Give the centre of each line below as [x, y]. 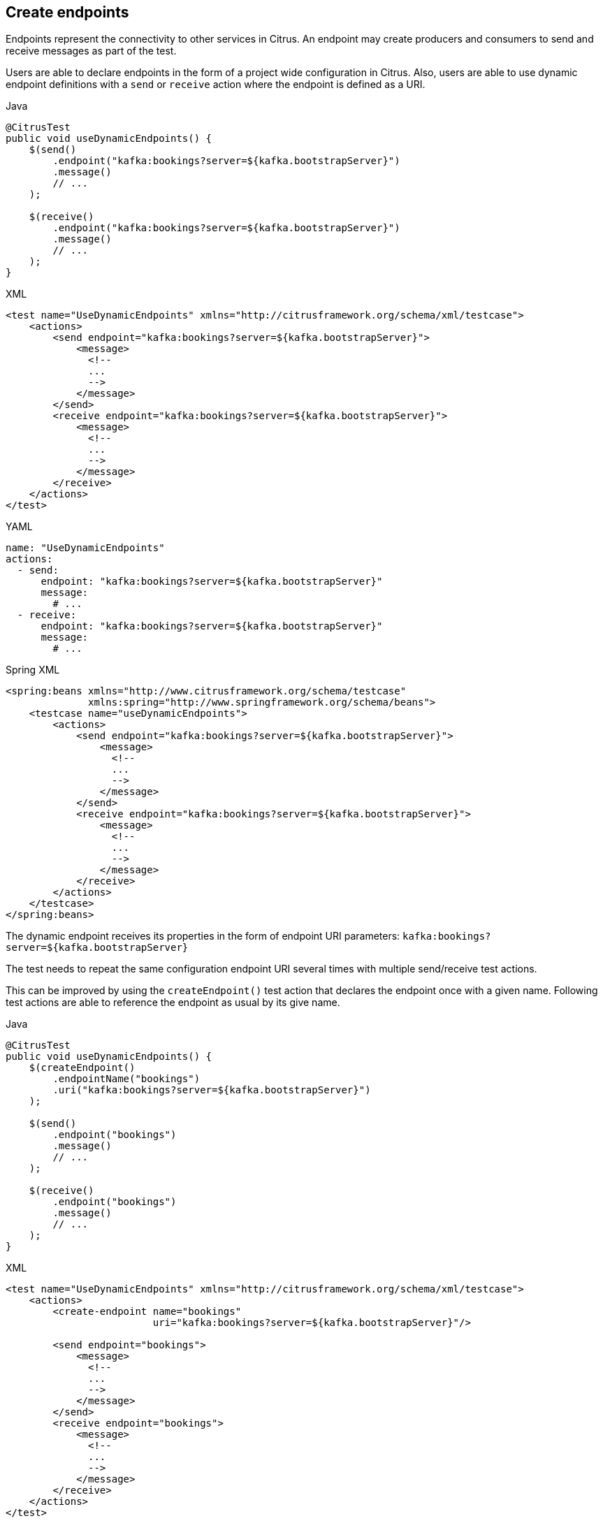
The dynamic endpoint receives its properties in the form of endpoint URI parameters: [203, 936]
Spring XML [33, 670]
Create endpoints [67, 12]
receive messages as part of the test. [91, 51]
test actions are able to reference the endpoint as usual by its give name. [173, 1003]
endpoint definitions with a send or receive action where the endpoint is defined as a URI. [216, 85]
